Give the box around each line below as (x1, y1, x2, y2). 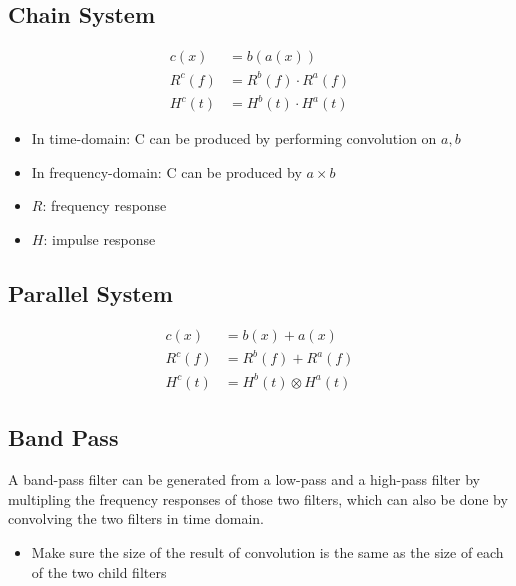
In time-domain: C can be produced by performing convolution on (31, 128, 437, 149)
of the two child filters (31, 561, 167, 582)
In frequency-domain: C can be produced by (31, 161, 302, 182)
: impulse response (43, 229, 156, 250)
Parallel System (8, 278, 173, 309)
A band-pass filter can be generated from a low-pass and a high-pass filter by (8, 469, 480, 490)
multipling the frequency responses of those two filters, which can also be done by (8, 488, 508, 509)
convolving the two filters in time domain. (8, 508, 265, 529)
